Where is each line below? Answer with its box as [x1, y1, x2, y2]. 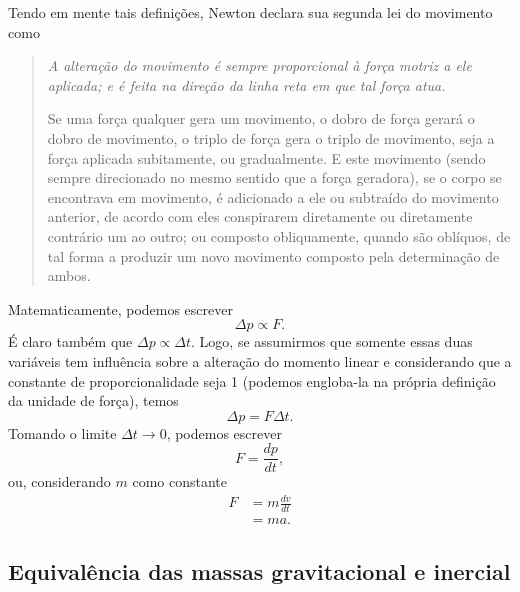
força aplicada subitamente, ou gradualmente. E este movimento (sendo [47, 147, 486, 168]
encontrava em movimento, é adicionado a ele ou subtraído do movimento [47, 186, 499, 207]
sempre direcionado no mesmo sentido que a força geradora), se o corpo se [47, 167, 502, 188]
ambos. [47, 265, 91, 286]
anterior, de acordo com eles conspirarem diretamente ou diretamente [47, 206, 473, 227]
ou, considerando [8, 471, 111, 492]
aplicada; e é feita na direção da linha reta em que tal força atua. [47, 74, 446, 95]
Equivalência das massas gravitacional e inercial [8, 555, 511, 586]
